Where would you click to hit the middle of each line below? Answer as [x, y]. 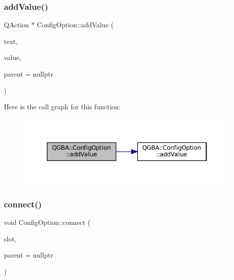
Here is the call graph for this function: [62, 107]
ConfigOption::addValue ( [75, 25]
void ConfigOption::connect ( [47, 222]
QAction [17, 25]
